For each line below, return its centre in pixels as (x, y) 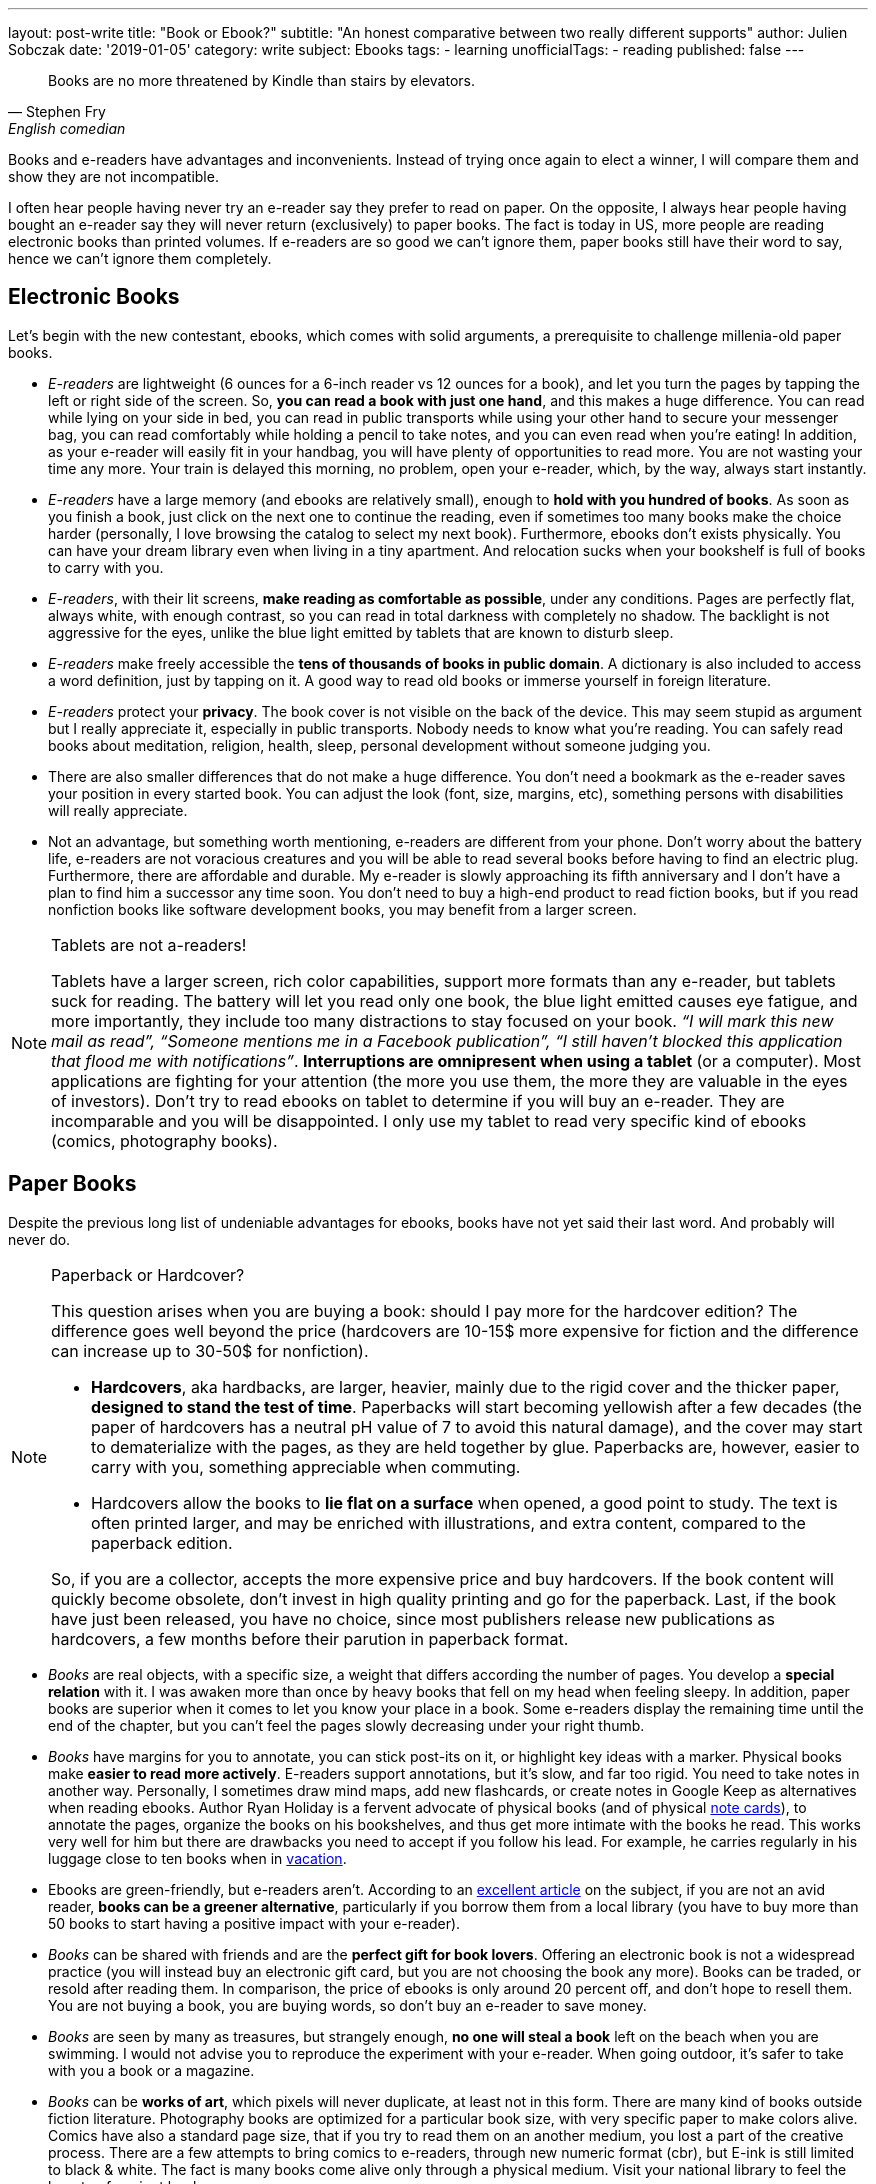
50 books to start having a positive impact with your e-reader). (254, 1923)
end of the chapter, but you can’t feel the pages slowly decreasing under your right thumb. (346, 1725)
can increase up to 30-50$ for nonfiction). (210, 1350)
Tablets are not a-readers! (149, 944)
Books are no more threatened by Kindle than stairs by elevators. (261, 80)
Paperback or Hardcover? (148, 1274)
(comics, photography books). (164, 1140)
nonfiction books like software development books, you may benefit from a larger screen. (342, 909)
